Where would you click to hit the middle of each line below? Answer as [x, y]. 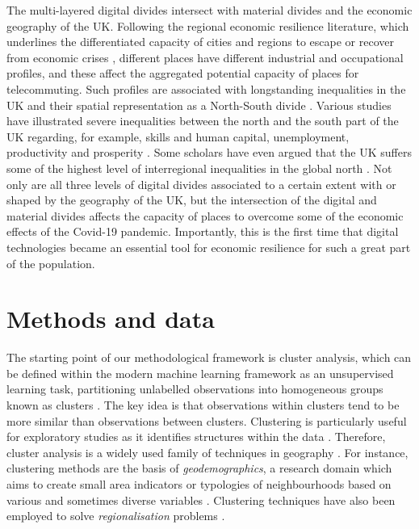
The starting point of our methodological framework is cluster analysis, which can [209, 357]
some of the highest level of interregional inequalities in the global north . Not [199, 168]
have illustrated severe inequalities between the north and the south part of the [203, 121]
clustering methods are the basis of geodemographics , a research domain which [199, 468]
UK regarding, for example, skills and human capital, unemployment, [178, 136]
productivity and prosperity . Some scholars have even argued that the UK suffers [209, 152]
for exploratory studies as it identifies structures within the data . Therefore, [196, 437]
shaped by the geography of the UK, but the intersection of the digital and [192, 200]
